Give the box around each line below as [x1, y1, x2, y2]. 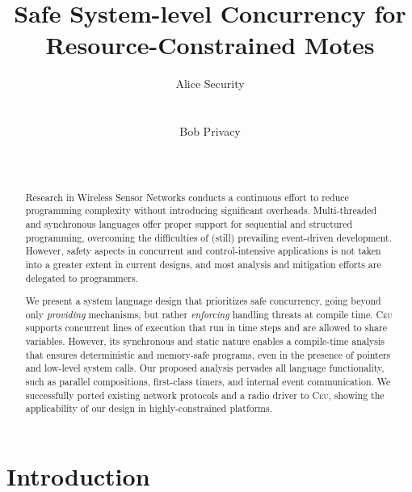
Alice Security [175, 75, 245, 92]
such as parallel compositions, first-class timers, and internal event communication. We [25, 375, 391, 389]
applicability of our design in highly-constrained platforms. [25, 402, 273, 415]
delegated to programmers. [25, 271, 138, 284]
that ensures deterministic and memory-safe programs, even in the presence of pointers [25, 347, 391, 361]
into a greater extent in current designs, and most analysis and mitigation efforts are [25, 257, 381, 271]
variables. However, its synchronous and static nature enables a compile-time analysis [25, 334, 385, 348]
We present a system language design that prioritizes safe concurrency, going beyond [25, 294, 381, 308]
